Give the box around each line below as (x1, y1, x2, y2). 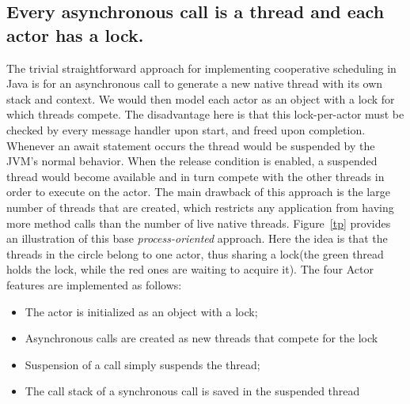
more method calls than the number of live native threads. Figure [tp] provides (6, 214, 391, 231)
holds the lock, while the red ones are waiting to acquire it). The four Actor (6, 261, 374, 278)
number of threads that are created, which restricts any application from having (6, 198, 394, 215)
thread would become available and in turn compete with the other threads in (6, 168, 385, 184)
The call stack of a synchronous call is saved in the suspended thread (25, 383, 360, 399)
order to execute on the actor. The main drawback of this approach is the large (6, 183, 390, 200)
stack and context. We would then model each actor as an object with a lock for (6, 90, 395, 107)
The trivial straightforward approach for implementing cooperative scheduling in (6, 59, 397, 76)
